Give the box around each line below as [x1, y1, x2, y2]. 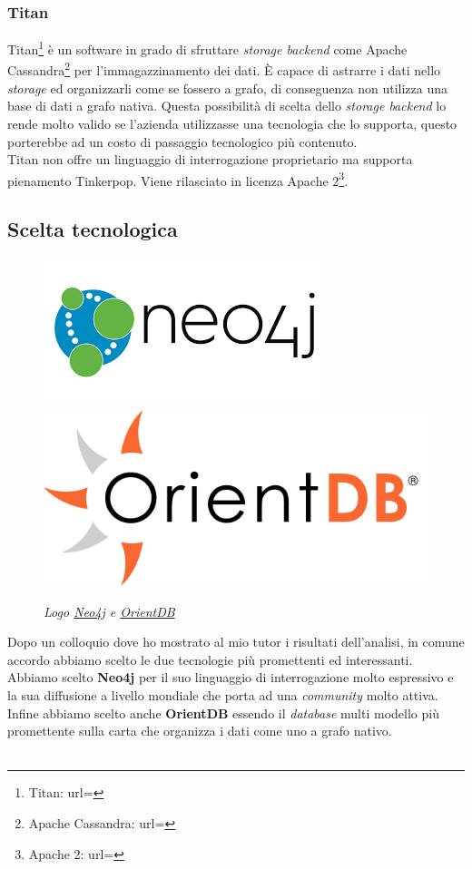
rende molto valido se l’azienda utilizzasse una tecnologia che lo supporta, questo [7, 113, 457, 132]
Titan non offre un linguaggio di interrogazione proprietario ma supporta [7, 150, 413, 169]
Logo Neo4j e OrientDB [44, 601, 175, 620]
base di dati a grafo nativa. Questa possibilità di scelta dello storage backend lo [7, 96, 447, 115]
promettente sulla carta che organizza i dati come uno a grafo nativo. [7, 721, 392, 740]
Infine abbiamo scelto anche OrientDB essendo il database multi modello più [7, 703, 439, 722]
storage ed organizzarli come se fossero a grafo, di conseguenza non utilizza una [7, 78, 447, 97]
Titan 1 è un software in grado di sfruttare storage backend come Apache [7, 37, 408, 58]
